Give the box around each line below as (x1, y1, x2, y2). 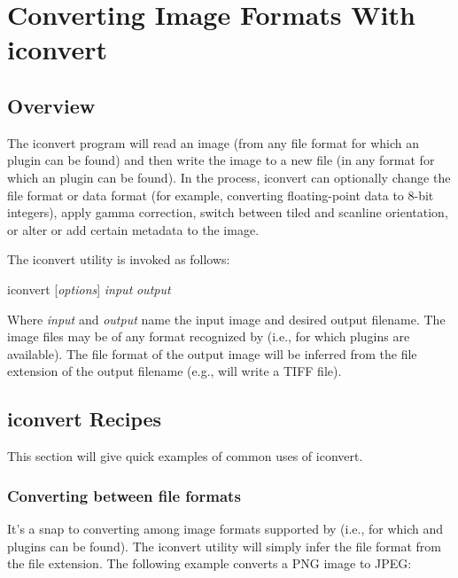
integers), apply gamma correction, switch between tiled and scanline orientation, (7, 203, 448, 222)
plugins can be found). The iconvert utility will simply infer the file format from (7, 536, 441, 555)
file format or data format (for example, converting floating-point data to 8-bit (7, 185, 434, 204)
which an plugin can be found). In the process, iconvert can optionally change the (7, 168, 451, 186)
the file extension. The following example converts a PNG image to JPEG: (7, 554, 412, 573)
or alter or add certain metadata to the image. (7, 220, 260, 238)
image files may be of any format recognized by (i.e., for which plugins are (7, 327, 410, 346)
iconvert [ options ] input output (7, 279, 171, 298)
